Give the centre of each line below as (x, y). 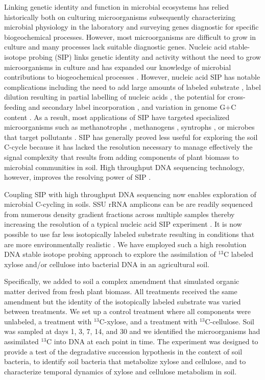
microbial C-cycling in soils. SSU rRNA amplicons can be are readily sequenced (129, 204)
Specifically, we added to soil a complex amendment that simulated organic (122, 281)
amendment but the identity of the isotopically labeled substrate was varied (123, 301)
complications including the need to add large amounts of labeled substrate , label (132, 87)
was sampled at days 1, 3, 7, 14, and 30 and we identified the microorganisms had (132, 331)
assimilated (21, 341)
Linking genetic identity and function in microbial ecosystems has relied (117, 7)
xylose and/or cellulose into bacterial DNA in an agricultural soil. (107, 264)
